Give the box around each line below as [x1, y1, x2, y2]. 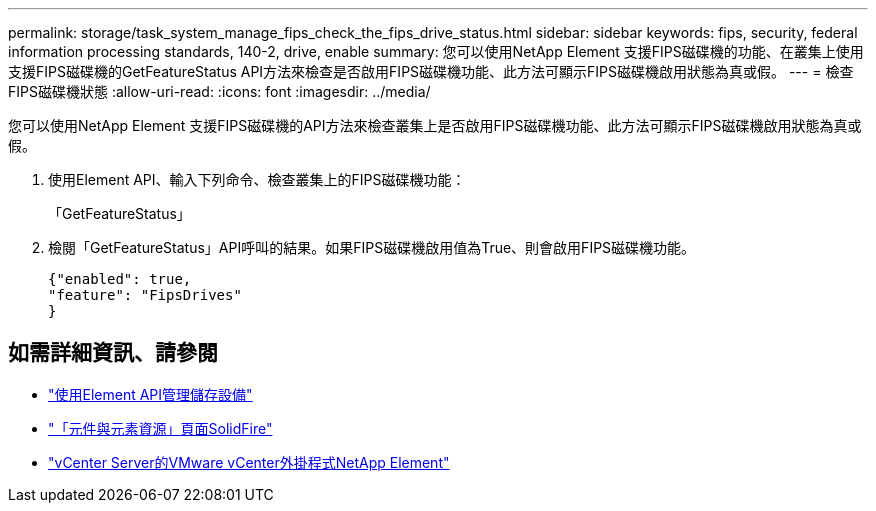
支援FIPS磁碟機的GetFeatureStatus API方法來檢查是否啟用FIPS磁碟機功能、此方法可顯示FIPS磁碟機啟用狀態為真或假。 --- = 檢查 [8, 63, 854, 80]
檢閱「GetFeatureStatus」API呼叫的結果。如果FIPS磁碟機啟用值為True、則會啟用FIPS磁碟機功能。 [48, 239, 696, 256]
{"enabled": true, [48, 271, 192, 287]
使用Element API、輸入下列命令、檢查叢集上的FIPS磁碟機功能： [48, 171, 466, 188]
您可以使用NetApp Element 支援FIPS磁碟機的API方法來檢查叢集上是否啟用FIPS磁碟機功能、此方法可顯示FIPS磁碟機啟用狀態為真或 [8, 117, 862, 134]
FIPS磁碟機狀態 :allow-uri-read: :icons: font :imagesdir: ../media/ [8, 83, 431, 100]
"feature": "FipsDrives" [48, 287, 242, 303]
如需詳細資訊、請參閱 [8, 340, 218, 366]
